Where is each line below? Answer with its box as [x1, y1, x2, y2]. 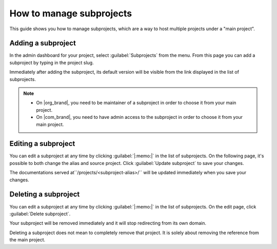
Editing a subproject [9, 139, 75, 148]
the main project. [9, 237, 46, 243]
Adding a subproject [9, 39, 76, 48]
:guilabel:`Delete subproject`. [9, 211, 71, 217]
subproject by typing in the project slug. [9, 59, 94, 66]
